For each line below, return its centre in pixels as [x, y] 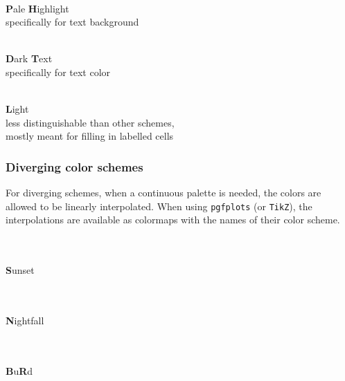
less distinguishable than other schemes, [90, 122]
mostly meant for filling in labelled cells [90, 136]
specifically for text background [72, 22]
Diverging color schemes [74, 166]
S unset [20, 270]
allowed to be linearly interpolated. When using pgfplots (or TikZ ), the [159, 206]
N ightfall [25, 320]
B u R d [19, 370]
